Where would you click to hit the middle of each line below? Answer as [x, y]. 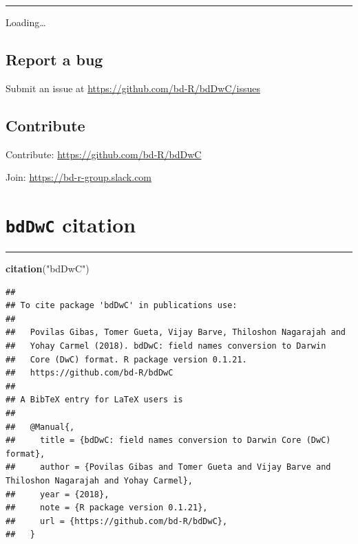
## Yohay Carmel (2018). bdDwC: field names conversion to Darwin [166, 346]
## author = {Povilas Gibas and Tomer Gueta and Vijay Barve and [168, 467]
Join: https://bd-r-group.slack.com [79, 177]
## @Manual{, [40, 427]
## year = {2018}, [57, 494]
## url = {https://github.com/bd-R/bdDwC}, [117, 521]
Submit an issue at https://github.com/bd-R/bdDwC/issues [133, 88]
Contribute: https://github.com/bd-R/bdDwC [104, 154]
